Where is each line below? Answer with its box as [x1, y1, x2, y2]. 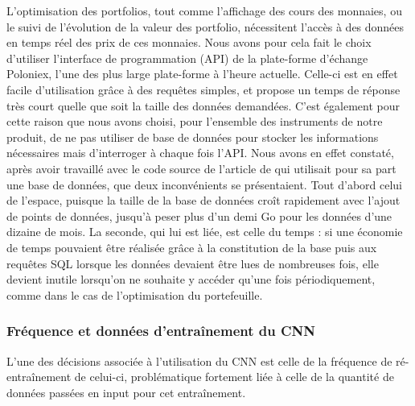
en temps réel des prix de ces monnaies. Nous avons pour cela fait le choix [6, 34, 372, 51]
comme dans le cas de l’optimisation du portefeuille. [6, 286, 263, 303]
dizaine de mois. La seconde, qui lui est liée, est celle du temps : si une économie [6, 223, 403, 240]
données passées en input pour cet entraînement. [6, 383, 246, 400]
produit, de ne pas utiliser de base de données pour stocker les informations [6, 128, 379, 145]
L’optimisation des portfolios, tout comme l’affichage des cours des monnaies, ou [6, 2, 402, 19]
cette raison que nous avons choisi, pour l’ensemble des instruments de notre [6, 113, 383, 130]
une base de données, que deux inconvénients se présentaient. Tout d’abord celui [6, 176, 403, 193]
